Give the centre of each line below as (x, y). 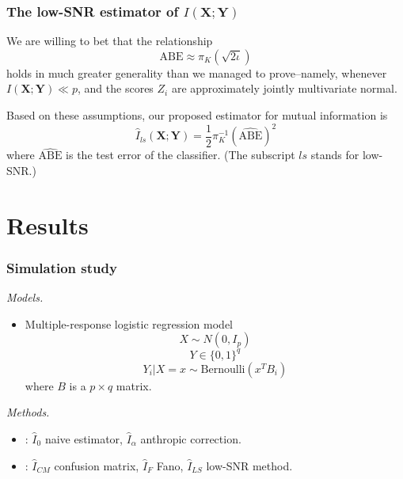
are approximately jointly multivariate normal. (284, 88)
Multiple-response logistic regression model (129, 323)
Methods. (28, 412)
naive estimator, (84, 438)
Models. (25, 297)
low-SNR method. (249, 465)
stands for (335, 155)
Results (48, 224)
